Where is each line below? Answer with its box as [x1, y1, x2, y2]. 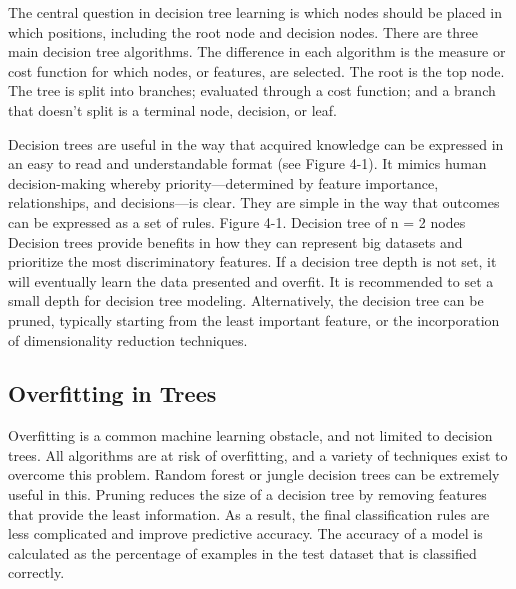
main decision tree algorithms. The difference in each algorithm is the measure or [8, 41, 506, 62]
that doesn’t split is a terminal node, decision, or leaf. [8, 99, 338, 120]
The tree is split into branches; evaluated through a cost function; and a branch [8, 80, 496, 101]
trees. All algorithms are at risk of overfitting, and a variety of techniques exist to [8, 444, 508, 465]
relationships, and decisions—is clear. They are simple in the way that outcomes [8, 192, 500, 213]
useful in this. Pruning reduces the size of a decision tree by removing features [8, 484, 487, 505]
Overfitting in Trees [8, 378, 217, 409]
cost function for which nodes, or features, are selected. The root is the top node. [8, 60, 505, 81]
